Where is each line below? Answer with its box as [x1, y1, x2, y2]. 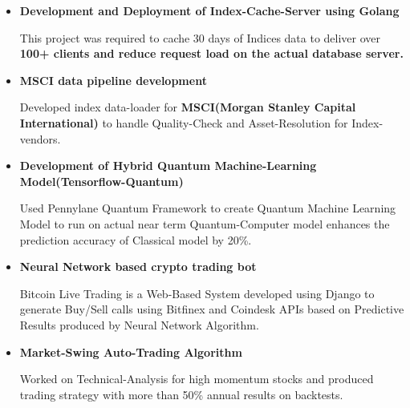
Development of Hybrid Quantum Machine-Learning [19, 157, 317, 174]
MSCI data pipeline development [19, 71, 207, 88]
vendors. [19, 130, 61, 147]
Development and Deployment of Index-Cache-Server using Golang [19, 2, 400, 18]
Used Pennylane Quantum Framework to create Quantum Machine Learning [19, 200, 396, 216]
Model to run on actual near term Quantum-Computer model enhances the [19, 215, 390, 232]
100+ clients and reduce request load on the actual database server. [19, 45, 404, 62]
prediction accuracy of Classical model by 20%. [19, 231, 252, 248]
